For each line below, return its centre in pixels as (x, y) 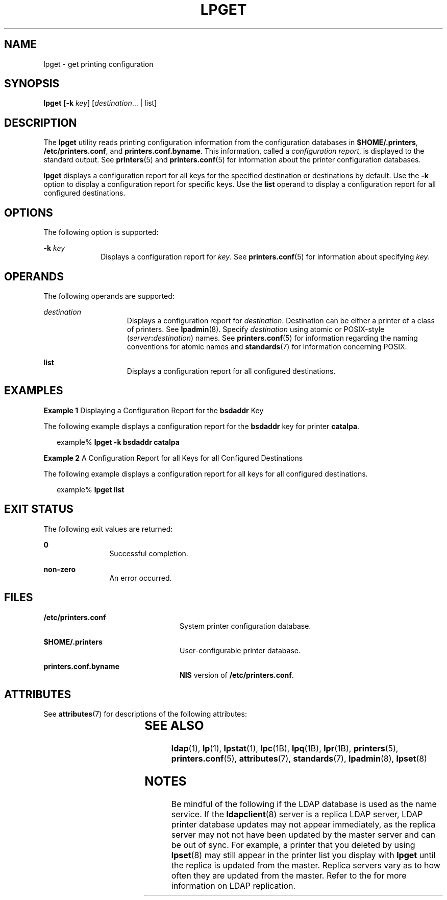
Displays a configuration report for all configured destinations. (231, 371)
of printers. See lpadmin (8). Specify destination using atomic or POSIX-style (256, 329)
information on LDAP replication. (233, 886)
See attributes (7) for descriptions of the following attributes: (145, 714)
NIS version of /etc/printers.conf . (237, 675)
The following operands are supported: (109, 296)
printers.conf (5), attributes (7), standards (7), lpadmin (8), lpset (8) (299, 759)
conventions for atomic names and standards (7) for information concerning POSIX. (267, 346)
